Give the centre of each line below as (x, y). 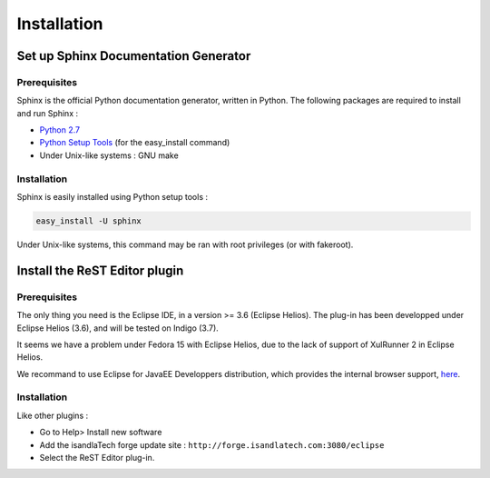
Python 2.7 (60, 130)
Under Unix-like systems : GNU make (109, 155)
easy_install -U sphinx (89, 221)
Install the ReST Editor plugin (100, 270)
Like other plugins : (53, 415)
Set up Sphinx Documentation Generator (134, 56)
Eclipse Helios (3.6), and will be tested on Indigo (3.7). (118, 328)
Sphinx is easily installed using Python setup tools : (113, 197)
